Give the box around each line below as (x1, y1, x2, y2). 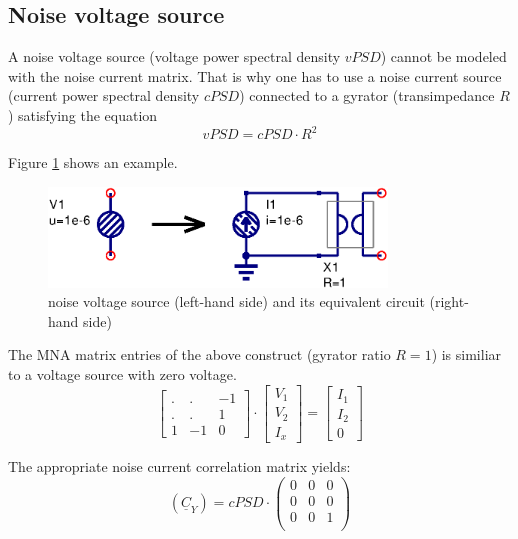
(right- (429, 291, 469, 312)
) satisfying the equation (8, 104, 158, 125)
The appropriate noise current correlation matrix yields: (8, 456, 351, 477)
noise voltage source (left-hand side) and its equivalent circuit (48, 291, 425, 312)
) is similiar (431, 344, 502, 365)
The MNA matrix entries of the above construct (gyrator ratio (8, 344, 391, 365)
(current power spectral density (8, 85, 200, 106)
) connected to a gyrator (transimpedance (239, 85, 495, 106)
